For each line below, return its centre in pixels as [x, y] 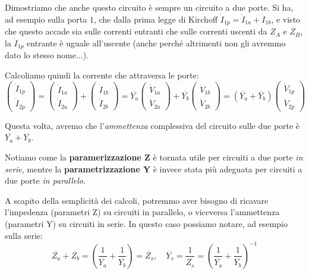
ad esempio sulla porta [46, 19]
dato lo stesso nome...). [47, 55]
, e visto [286, 19]
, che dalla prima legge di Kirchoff [156, 19]
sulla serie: [24, 235]
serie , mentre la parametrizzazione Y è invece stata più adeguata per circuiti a [154, 169]
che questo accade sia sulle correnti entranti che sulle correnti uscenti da [136, 31]
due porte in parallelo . [45, 180]
